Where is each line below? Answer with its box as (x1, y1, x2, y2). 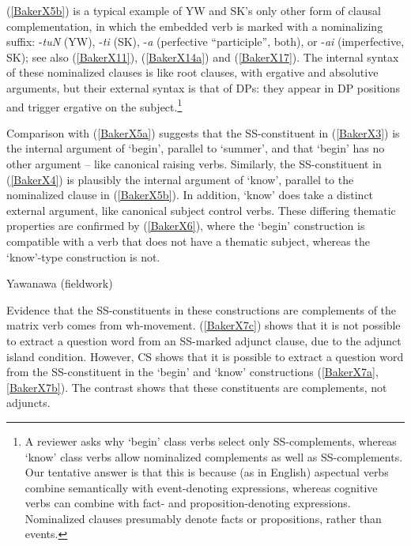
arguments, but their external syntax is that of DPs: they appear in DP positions (6, 79, 401, 96)
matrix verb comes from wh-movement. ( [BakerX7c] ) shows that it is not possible (6, 317, 401, 333)
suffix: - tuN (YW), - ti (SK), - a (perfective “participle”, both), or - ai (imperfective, (6, 33, 405, 50)
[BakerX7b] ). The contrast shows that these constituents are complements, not (6, 378, 387, 395)
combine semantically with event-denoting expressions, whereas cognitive (25, 479, 378, 495)
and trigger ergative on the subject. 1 (6, 96, 183, 115)
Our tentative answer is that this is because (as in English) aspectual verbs (25, 464, 389, 480)
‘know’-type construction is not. (6, 248, 160, 265)
